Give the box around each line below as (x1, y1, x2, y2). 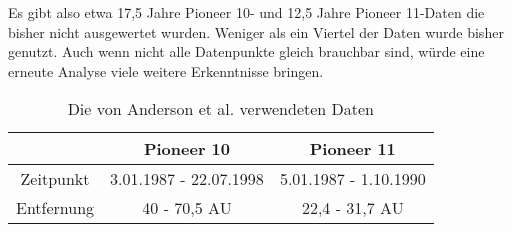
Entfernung (16, 196, 95, 220)
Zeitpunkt (20, 167, 90, 191)
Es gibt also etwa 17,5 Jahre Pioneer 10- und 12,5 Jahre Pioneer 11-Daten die (8, 2, 485, 22)
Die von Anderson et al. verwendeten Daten (67, 97, 375, 121)
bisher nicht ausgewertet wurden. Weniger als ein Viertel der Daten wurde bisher (8, 21, 504, 42)
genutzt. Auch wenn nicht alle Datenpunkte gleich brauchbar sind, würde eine (8, 41, 485, 62)
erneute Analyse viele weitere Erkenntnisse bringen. (8, 60, 324, 81)
